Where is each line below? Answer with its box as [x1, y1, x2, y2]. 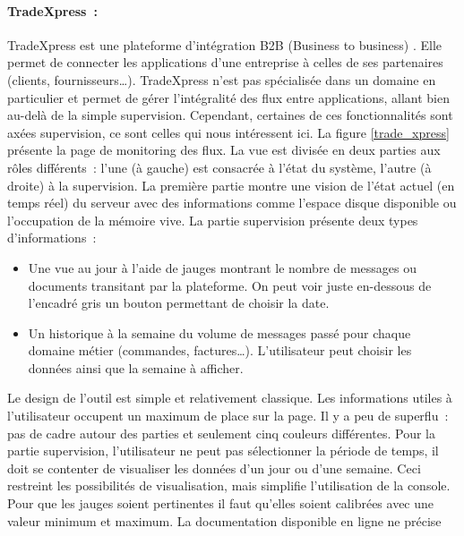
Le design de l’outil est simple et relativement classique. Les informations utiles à [7, 388, 452, 407]
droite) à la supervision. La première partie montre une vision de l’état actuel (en [7, 175, 455, 194]
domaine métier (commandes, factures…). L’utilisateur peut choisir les [28, 341, 412, 360]
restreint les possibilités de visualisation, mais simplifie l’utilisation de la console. [7, 476, 451, 495]
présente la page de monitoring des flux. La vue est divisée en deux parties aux [7, 140, 441, 159]
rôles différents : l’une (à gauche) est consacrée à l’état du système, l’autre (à [7, 157, 432, 176]
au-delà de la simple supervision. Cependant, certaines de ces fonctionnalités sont [7, 106, 453, 124]
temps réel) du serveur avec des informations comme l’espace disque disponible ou [7, 193, 457, 212]
